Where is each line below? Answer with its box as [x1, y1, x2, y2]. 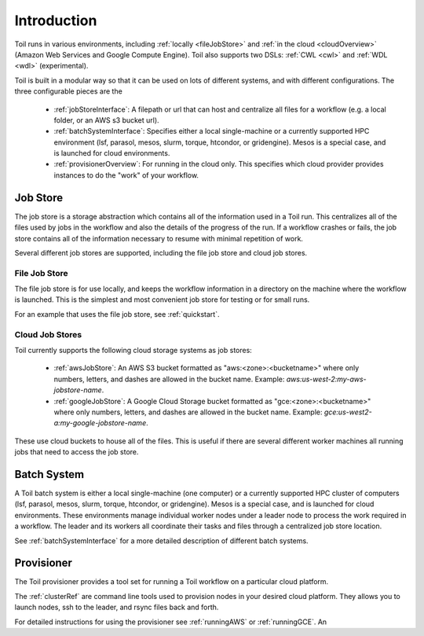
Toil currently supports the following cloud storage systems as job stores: [14, 345, 253, 355]
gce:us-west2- [323, 407, 372, 417]
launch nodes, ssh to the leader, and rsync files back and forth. [14, 602, 219, 612]
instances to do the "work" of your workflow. [53, 170, 199, 180]
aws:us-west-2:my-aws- [286, 374, 367, 384]
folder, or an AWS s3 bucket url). [53, 115, 160, 125]
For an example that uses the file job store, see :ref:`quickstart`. [14, 309, 220, 318]
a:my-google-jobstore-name [53, 418, 147, 428]
